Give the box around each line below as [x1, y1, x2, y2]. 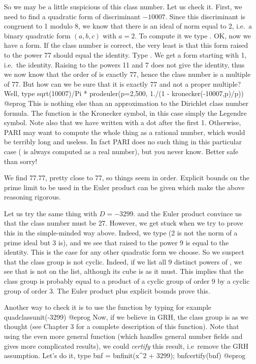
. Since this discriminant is [165, 11, 246, 21]
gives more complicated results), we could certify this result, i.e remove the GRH [4, 340, 249, 351]
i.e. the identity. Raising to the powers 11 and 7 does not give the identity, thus [4, 59, 245, 69]
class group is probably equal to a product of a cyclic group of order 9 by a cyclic [4, 276, 250, 286]
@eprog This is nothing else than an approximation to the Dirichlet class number [4, 98, 249, 108]
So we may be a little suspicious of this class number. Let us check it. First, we [4, 1, 242, 11]
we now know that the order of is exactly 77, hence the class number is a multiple [4, 69, 251, 79]
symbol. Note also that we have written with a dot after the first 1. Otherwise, [4, 117, 241, 128]
